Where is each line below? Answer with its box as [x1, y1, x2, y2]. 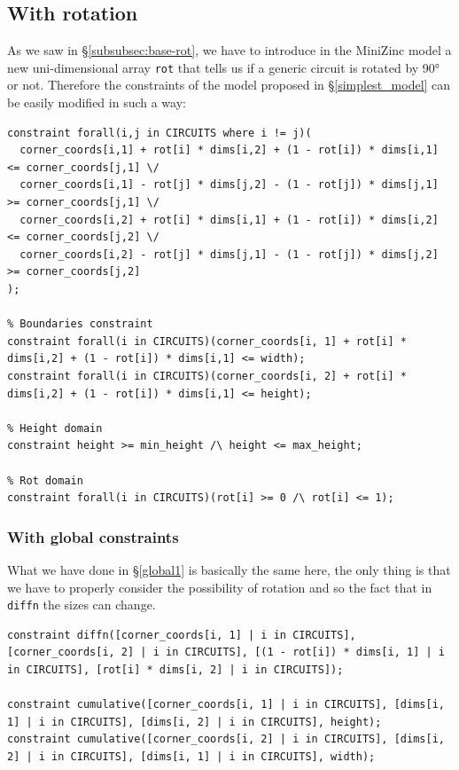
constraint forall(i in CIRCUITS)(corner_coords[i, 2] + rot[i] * [7, 369, 408, 382]
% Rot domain [7, 474, 83, 487]
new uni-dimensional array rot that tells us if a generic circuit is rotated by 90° [7, 58, 440, 76]
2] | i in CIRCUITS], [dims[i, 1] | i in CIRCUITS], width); [7, 750, 376, 763]
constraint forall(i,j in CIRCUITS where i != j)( [7, 126, 312, 139]
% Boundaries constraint [7, 318, 153, 331]
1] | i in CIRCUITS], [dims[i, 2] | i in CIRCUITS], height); [7, 715, 382, 728]
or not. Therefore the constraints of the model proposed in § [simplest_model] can [7, 75, 451, 94]
